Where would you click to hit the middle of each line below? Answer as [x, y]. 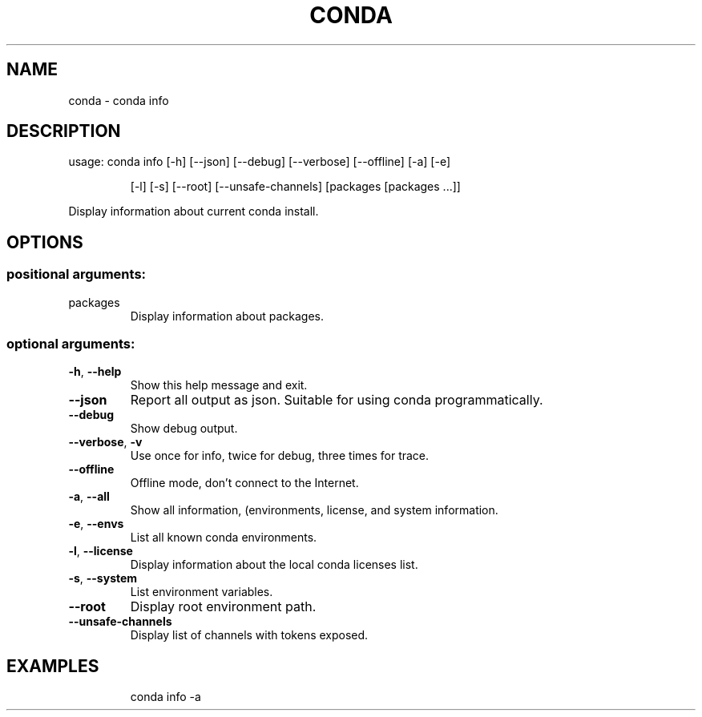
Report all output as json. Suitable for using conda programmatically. [337, 400]
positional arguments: [77, 274]
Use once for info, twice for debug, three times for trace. [280, 456]
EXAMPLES [53, 666]
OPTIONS [45, 242]
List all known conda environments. [224, 538]
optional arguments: [71, 344]
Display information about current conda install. [194, 211]
